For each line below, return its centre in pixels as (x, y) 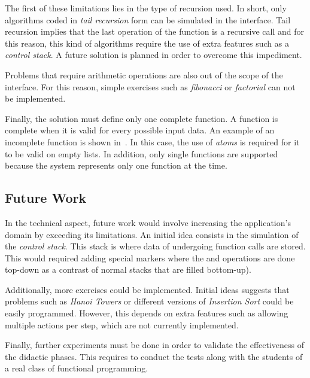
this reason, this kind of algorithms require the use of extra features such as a (147, 43)
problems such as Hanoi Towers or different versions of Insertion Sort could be (149, 301)
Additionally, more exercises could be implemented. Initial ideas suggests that (147, 289)
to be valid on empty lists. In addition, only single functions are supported (142, 153)
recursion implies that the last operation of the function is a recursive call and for (154, 31)
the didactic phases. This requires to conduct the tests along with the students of (154, 356)
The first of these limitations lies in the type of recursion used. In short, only (146, 8)
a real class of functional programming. (77, 368)
